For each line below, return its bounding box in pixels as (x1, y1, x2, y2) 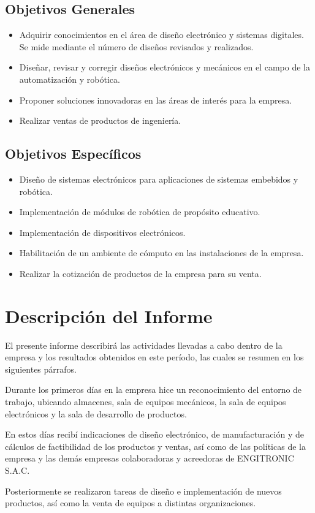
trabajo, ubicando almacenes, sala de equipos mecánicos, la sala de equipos (5, 395, 286, 408)
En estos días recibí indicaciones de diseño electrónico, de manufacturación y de (5, 428, 304, 441)
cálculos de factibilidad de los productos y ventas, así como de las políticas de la (5, 439, 306, 452)
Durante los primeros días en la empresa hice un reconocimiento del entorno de (5, 383, 302, 396)
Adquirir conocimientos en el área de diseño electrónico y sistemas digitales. (19, 28, 304, 41)
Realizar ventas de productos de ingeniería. (19, 114, 181, 127)
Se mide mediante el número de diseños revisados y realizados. (19, 40, 254, 53)
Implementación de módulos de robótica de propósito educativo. (19, 205, 260, 218)
